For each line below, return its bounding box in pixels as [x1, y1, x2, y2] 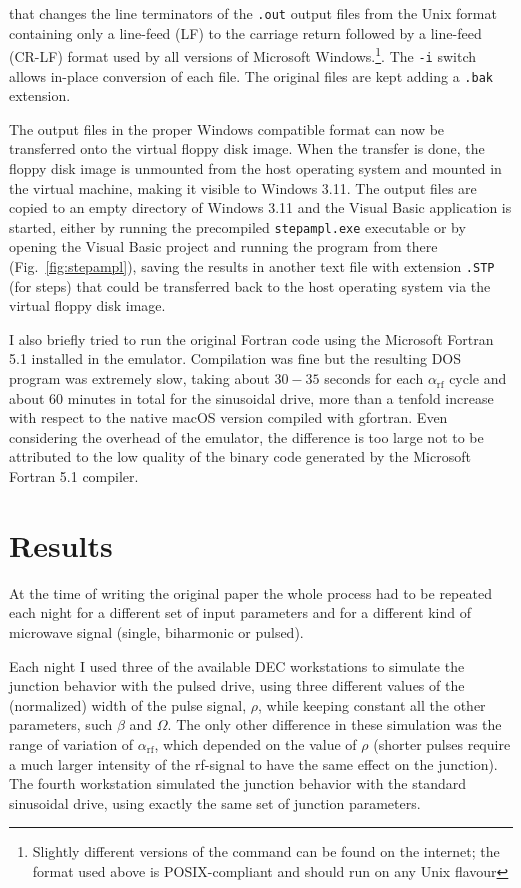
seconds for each [324, 368, 424, 389]
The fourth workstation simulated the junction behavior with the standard [9, 773, 467, 794]
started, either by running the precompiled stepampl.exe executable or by [9, 216, 466, 237]
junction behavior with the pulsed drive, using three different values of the [9, 675, 465, 696]
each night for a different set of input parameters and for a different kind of [9, 602, 472, 623]
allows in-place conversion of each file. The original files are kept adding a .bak [9, 65, 493, 86]
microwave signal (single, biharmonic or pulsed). [9, 621, 304, 642]
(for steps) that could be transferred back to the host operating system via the [9, 275, 491, 296]
